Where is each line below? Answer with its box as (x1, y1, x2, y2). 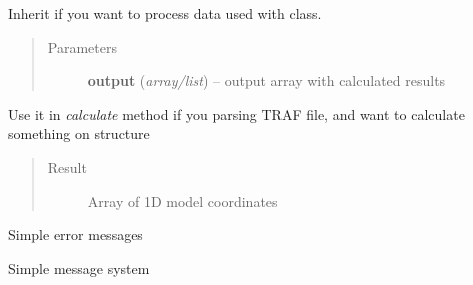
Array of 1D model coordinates (87, 190, 278, 211)
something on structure (8, 123, 150, 144)
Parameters (47, 36, 117, 57)
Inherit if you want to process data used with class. (8, 3, 322, 23)
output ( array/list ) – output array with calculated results (87, 70, 446, 91)
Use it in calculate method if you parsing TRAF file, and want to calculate (8, 103, 465, 124)
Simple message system (8, 257, 150, 278)
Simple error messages (8, 224, 143, 245)
